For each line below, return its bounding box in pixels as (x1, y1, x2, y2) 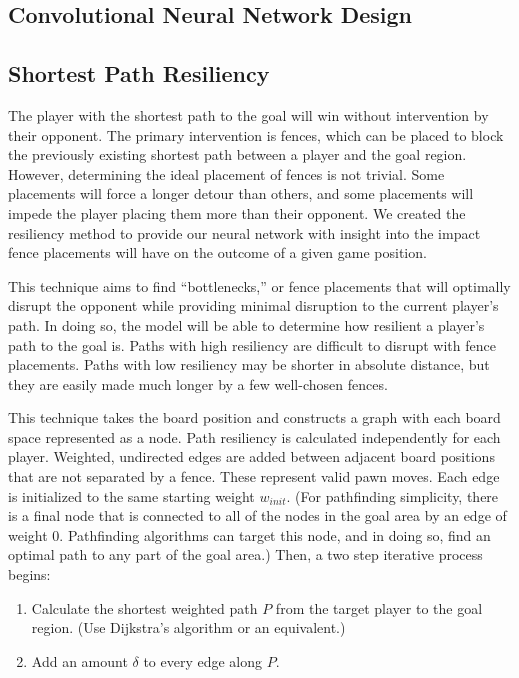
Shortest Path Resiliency (8, 58, 270, 89)
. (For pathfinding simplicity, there (286, 485, 499, 506)
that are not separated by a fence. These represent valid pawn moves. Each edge (8, 466, 500, 487)
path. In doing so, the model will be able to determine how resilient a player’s (8, 314, 485, 335)
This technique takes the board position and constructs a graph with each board (8, 407, 501, 428)
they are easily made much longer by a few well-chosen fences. (8, 373, 388, 394)
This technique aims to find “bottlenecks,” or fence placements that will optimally (8, 275, 511, 296)
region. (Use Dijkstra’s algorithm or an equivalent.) (31, 617, 346, 638)
